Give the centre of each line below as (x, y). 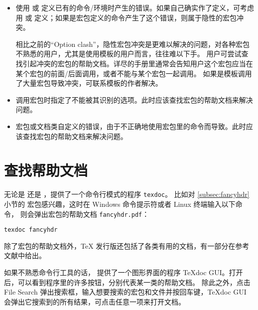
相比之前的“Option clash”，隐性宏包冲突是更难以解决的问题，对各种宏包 (132, 44)
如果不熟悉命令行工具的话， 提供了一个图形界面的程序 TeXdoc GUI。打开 (124, 272)
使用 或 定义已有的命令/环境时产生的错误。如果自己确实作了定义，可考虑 (135, 7)
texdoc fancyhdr (31, 230)
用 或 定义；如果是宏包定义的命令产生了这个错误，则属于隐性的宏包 (126, 17)
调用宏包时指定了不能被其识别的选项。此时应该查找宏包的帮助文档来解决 (134, 99)
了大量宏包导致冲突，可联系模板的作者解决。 (89, 83)
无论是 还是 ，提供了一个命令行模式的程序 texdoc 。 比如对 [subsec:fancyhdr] (127, 194)
